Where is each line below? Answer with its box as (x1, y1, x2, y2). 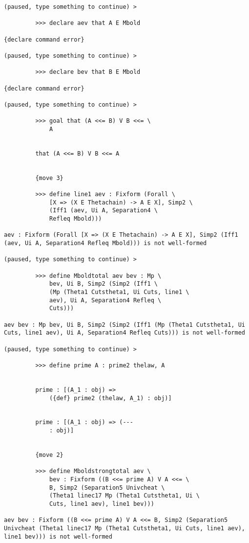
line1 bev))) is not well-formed (4, 533, 112, 540)
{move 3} (35, 174, 63, 181)
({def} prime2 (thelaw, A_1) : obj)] (49, 394, 172, 402)
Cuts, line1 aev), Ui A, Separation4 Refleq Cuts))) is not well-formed (4, 329, 245, 337)
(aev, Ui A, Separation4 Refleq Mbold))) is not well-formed (4, 240, 207, 247)
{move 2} (35, 452, 63, 459)
